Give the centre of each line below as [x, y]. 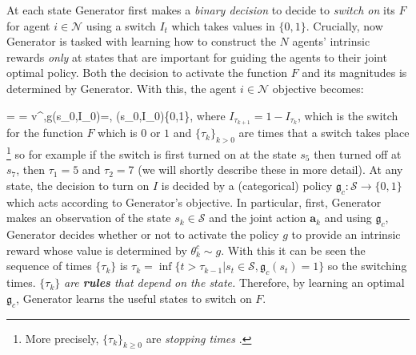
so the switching [367, 266]
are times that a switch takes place [324, 133]
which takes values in [223, 25]
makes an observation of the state [89, 218]
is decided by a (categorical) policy [247, 186]
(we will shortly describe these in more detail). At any [270, 169]
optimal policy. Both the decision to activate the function [147, 73]
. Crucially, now [344, 25]
